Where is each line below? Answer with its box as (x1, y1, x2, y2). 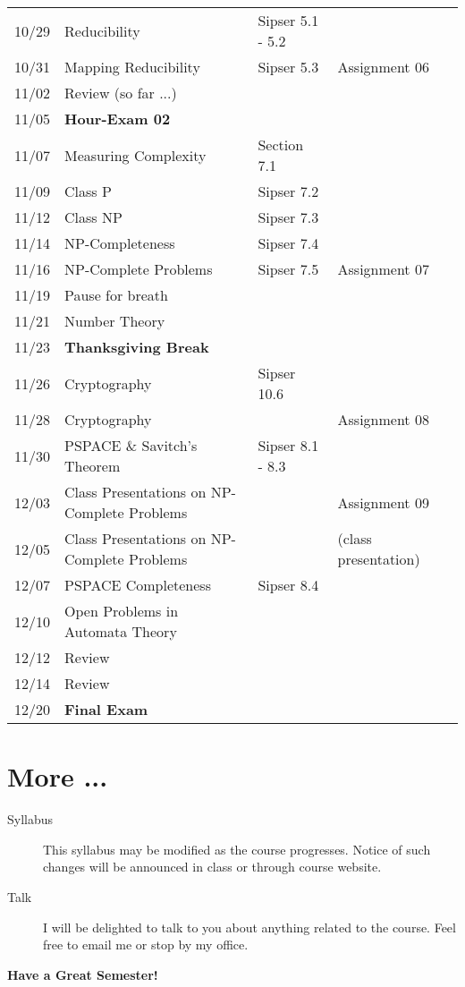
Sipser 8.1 (258, 435, 319, 455)
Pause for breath (64, 285, 168, 305)
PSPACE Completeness (64, 574, 211, 595)
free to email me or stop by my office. (43, 935, 249, 954)
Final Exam (64, 699, 148, 719)
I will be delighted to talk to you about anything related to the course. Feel (43, 917, 456, 936)
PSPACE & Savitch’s (64, 435, 198, 455)
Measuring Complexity (64, 144, 207, 166)
